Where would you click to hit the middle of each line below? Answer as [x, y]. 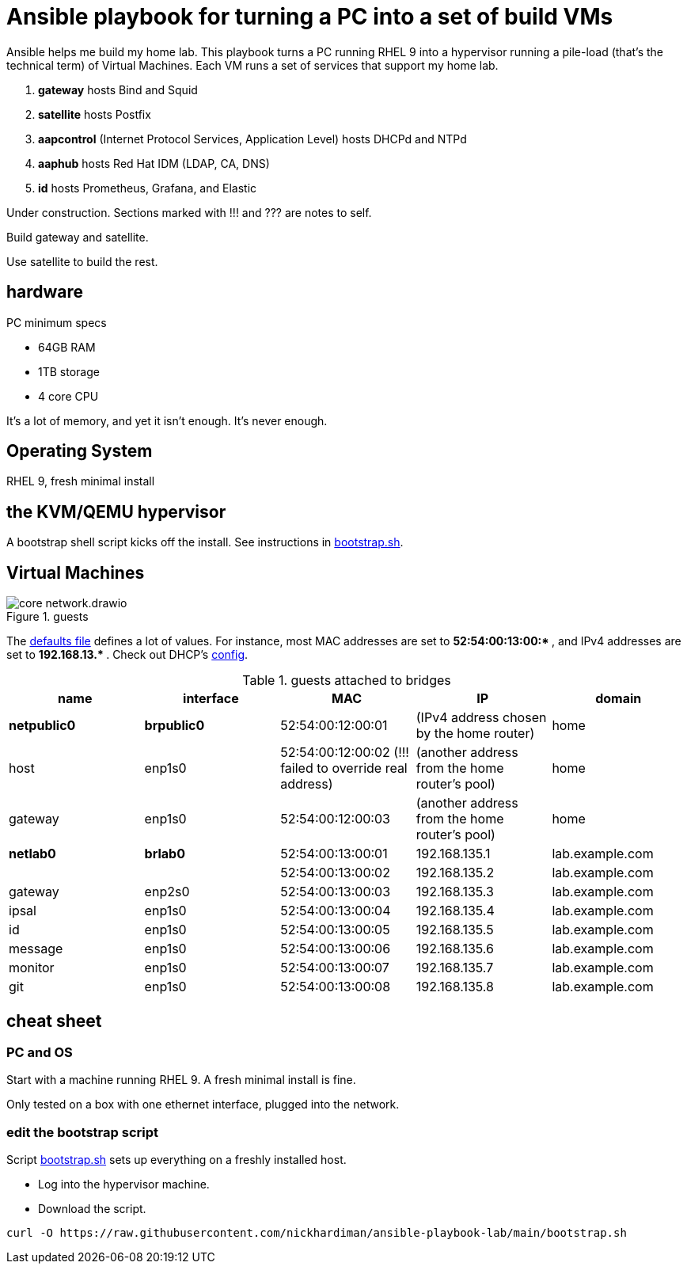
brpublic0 [175, 726]
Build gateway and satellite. [78, 237]
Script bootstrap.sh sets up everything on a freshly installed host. [176, 1160]
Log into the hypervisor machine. [124, 1184]
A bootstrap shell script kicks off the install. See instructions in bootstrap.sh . [205, 542]
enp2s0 [167, 892]
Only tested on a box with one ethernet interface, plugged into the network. [203, 1105]
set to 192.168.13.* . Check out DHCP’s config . [127, 655]
